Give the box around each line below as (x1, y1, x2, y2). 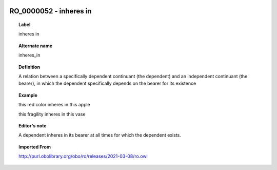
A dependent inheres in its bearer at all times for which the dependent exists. (18, 132, 182, 138)
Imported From (18, 144, 51, 150)
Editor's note (18, 122, 47, 128)
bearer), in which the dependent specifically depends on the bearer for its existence (18, 80, 196, 87)
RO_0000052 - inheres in (9, 7, 92, 15)
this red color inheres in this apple (18, 102, 91, 108)
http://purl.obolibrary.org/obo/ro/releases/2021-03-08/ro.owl (18, 153, 148, 159)
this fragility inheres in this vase (18, 111, 86, 117)
